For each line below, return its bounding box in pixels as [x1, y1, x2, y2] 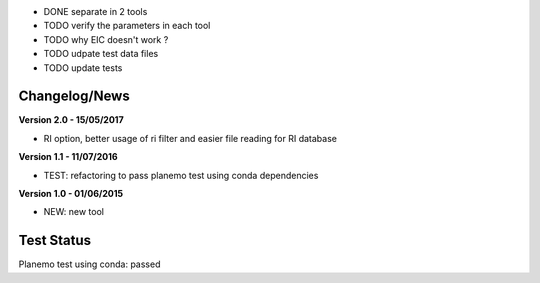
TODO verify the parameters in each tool [43, 20, 211, 32]
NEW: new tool [43, 206, 105, 218]
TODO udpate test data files [43, 48, 159, 60]
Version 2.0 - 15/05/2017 [18, 114, 124, 126]
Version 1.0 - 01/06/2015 [18, 188, 124, 200]
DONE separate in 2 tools [43, 6, 148, 17]
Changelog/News [18, 88, 130, 105]
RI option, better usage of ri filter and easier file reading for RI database [43, 132, 337, 144]
